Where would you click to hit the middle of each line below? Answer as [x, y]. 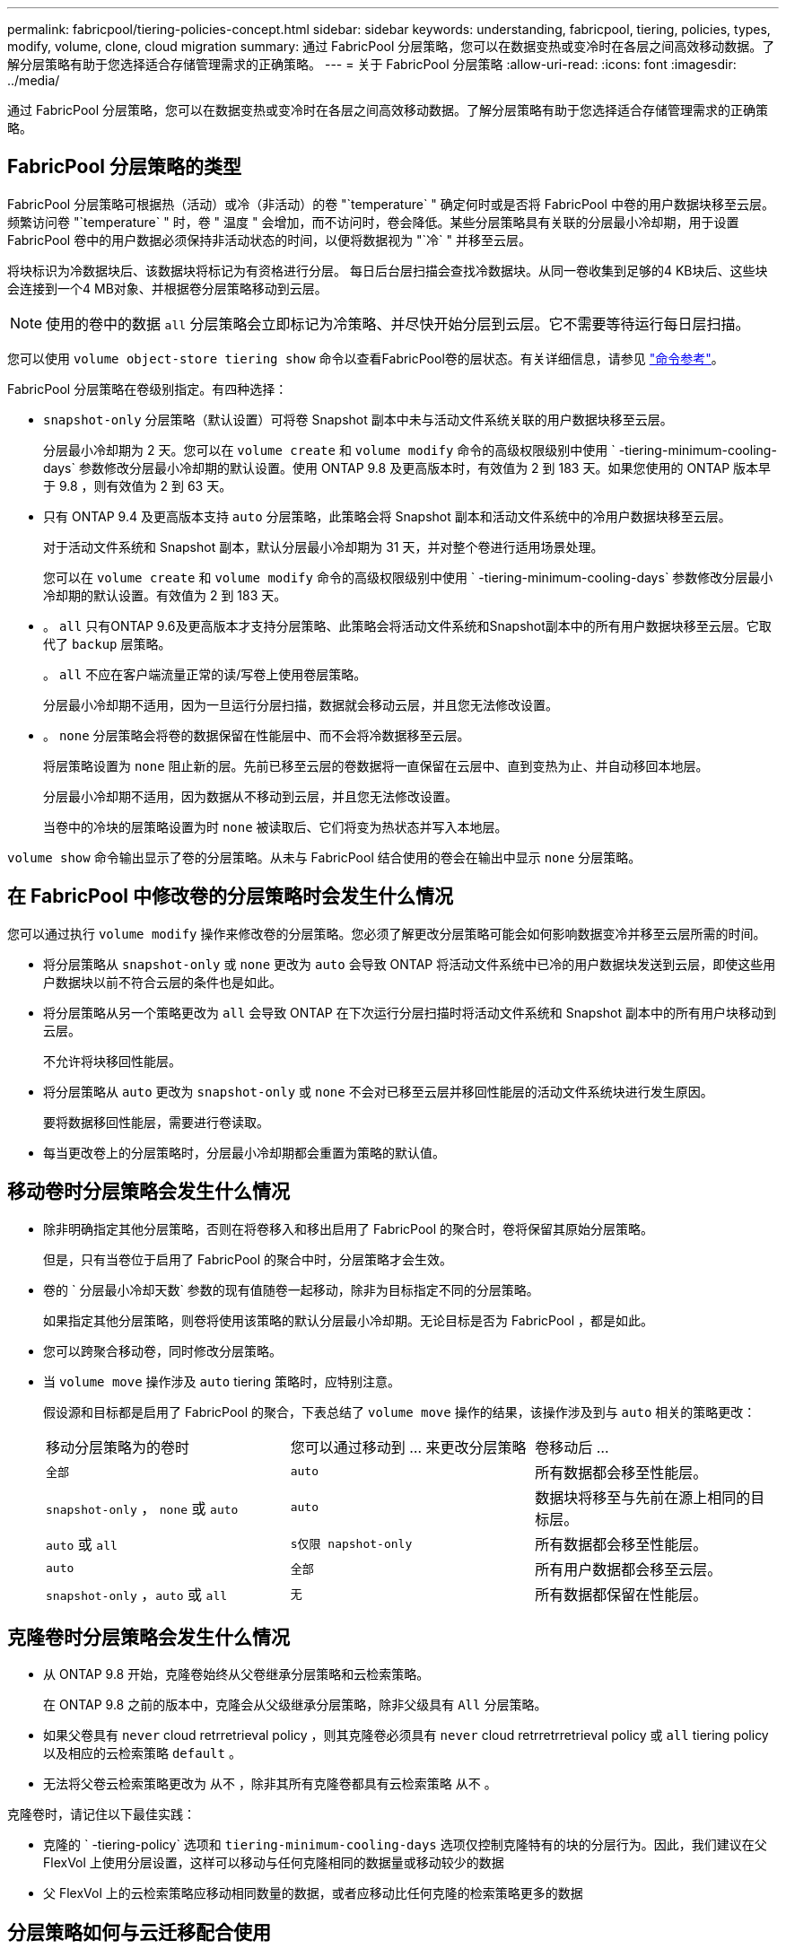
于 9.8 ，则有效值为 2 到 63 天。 [138, 485]
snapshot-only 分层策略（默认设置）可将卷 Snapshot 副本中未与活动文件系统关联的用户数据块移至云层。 [358, 419]
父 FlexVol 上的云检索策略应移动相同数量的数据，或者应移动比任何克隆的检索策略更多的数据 [313, 1893]
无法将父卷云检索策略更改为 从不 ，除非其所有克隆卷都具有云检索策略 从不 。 [270, 1784]
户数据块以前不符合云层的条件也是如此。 [162, 982]
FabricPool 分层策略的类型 [124, 167]
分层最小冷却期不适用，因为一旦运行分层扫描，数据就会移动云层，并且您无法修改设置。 [301, 704]
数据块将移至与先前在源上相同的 [643, 1497]
